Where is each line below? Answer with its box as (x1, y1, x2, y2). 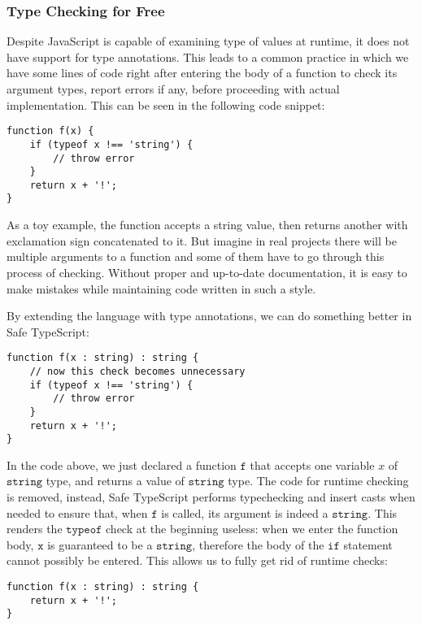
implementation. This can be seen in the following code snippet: (7, 96, 325, 113)
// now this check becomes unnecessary (29, 365, 246, 377)
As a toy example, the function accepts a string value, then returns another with (7, 216, 408, 233)
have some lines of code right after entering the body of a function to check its (7, 64, 398, 81)
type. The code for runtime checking (228, 472, 409, 489)
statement (343, 536, 393, 553)
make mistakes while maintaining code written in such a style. (7, 280, 316, 297)
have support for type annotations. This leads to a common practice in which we (7, 48, 409, 65)
